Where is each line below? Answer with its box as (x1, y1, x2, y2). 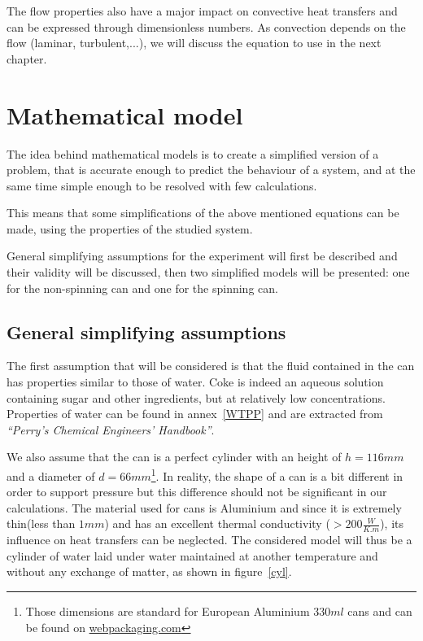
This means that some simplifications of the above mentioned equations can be (7, 204, 399, 221)
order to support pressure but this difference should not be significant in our (7, 483, 387, 500)
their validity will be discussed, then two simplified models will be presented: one (7, 264, 410, 281)
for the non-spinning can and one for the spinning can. (7, 279, 278, 296)
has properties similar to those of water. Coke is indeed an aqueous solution (7, 373, 384, 390)
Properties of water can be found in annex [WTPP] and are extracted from (7, 405, 383, 422)
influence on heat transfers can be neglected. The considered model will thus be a (7, 531, 412, 548)
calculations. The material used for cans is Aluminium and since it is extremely (7, 499, 402, 516)
